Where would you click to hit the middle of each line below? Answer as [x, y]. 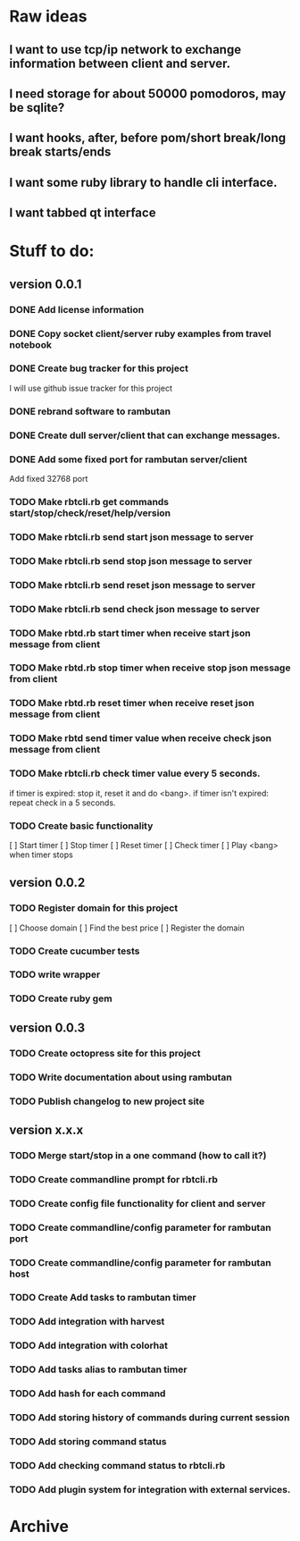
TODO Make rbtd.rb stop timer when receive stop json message [150, 668]
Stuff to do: [52, 251]
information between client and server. [120, 63]
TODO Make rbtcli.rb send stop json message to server [131, 560]
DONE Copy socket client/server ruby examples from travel [140, 333]
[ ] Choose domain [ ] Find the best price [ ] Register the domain [127, 928]
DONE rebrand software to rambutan [90, 411]
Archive [39, 1526]
